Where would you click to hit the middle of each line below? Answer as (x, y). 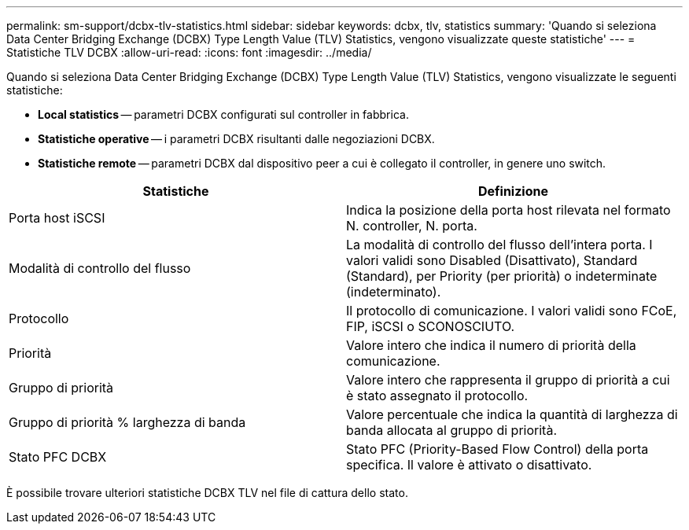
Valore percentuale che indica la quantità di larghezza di (512, 414)
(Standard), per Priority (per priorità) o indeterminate (502, 276)
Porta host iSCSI (57, 218)
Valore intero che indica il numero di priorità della (491, 345)
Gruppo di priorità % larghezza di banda (127, 422)
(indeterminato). (394, 292)
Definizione (513, 191)
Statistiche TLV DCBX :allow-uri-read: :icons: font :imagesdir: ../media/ (189, 52)
